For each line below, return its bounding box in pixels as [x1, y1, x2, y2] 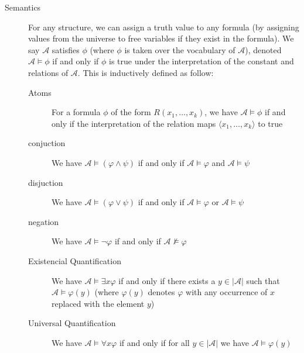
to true [258, 117, 283, 129]
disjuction [28, 176, 63, 188]
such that [246, 274, 280, 286]
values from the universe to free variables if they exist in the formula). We [28, 32, 294, 44]
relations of [28, 66, 69, 78]
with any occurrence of [186, 286, 268, 298]
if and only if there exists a [118, 274, 216, 286]
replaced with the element [52, 297, 145, 309]
